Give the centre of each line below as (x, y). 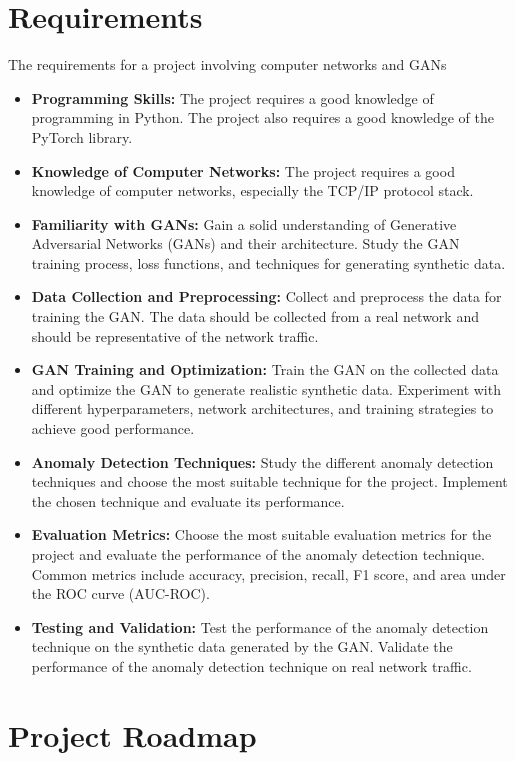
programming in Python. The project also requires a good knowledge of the (262, 117)
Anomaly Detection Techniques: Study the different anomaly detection (262, 461)
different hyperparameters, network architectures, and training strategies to (262, 408)
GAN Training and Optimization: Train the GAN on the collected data (265, 369)
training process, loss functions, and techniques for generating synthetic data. (268, 262)
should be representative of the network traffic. (175, 335)
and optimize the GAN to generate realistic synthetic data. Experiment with (266, 388)
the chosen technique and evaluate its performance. (188, 500)
